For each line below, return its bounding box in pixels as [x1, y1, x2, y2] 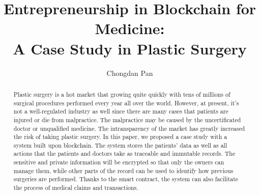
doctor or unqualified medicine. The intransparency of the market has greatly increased [13, 124, 245, 132]
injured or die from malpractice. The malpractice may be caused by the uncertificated [13, 115, 241, 124]
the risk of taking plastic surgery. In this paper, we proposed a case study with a [13, 132, 227, 141]
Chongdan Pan [106, 67, 153, 78]
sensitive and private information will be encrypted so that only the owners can [13, 158, 224, 166]
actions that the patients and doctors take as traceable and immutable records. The [13, 149, 236, 158]
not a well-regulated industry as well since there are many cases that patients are [13, 107, 228, 116]
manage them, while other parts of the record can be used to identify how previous [13, 166, 234, 175]
